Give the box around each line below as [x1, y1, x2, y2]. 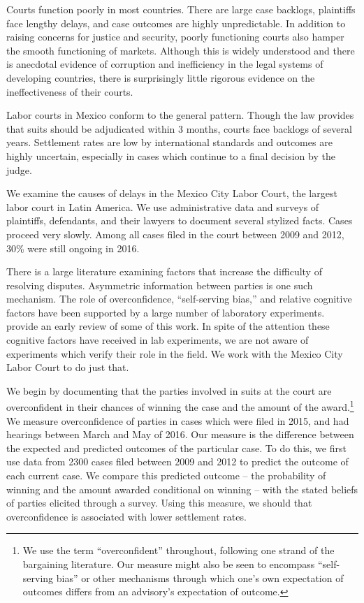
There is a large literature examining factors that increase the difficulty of [6, 264, 322, 279]
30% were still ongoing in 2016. [6, 240, 140, 255]
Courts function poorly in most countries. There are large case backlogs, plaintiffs [6, 2, 356, 16]
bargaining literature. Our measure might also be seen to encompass [22, 557, 315, 572]
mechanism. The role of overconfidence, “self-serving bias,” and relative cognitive [6, 291, 352, 306]
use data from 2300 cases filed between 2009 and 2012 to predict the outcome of [6, 454, 349, 469]
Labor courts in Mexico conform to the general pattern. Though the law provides [6, 108, 354, 122]
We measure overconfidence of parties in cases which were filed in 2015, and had [6, 413, 349, 428]
